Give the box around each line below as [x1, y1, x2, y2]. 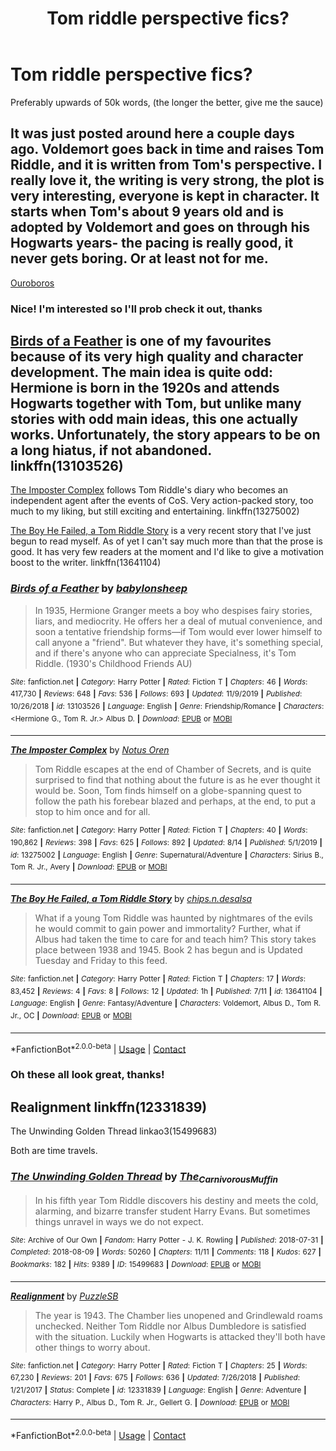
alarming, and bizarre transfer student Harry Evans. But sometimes [34, 1205, 311, 1217]
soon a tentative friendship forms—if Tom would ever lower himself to [34, 625, 323, 637]
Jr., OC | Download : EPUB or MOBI [10, 1011, 132, 1021]
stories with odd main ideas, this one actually [10, 411, 298, 428]
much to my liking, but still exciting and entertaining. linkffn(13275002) [10, 505, 300, 517]
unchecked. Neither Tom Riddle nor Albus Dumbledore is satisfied [34, 1320, 307, 1332]
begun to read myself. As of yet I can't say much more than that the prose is [10, 535, 323, 547]
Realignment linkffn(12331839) [10, 1098, 208, 1116]
